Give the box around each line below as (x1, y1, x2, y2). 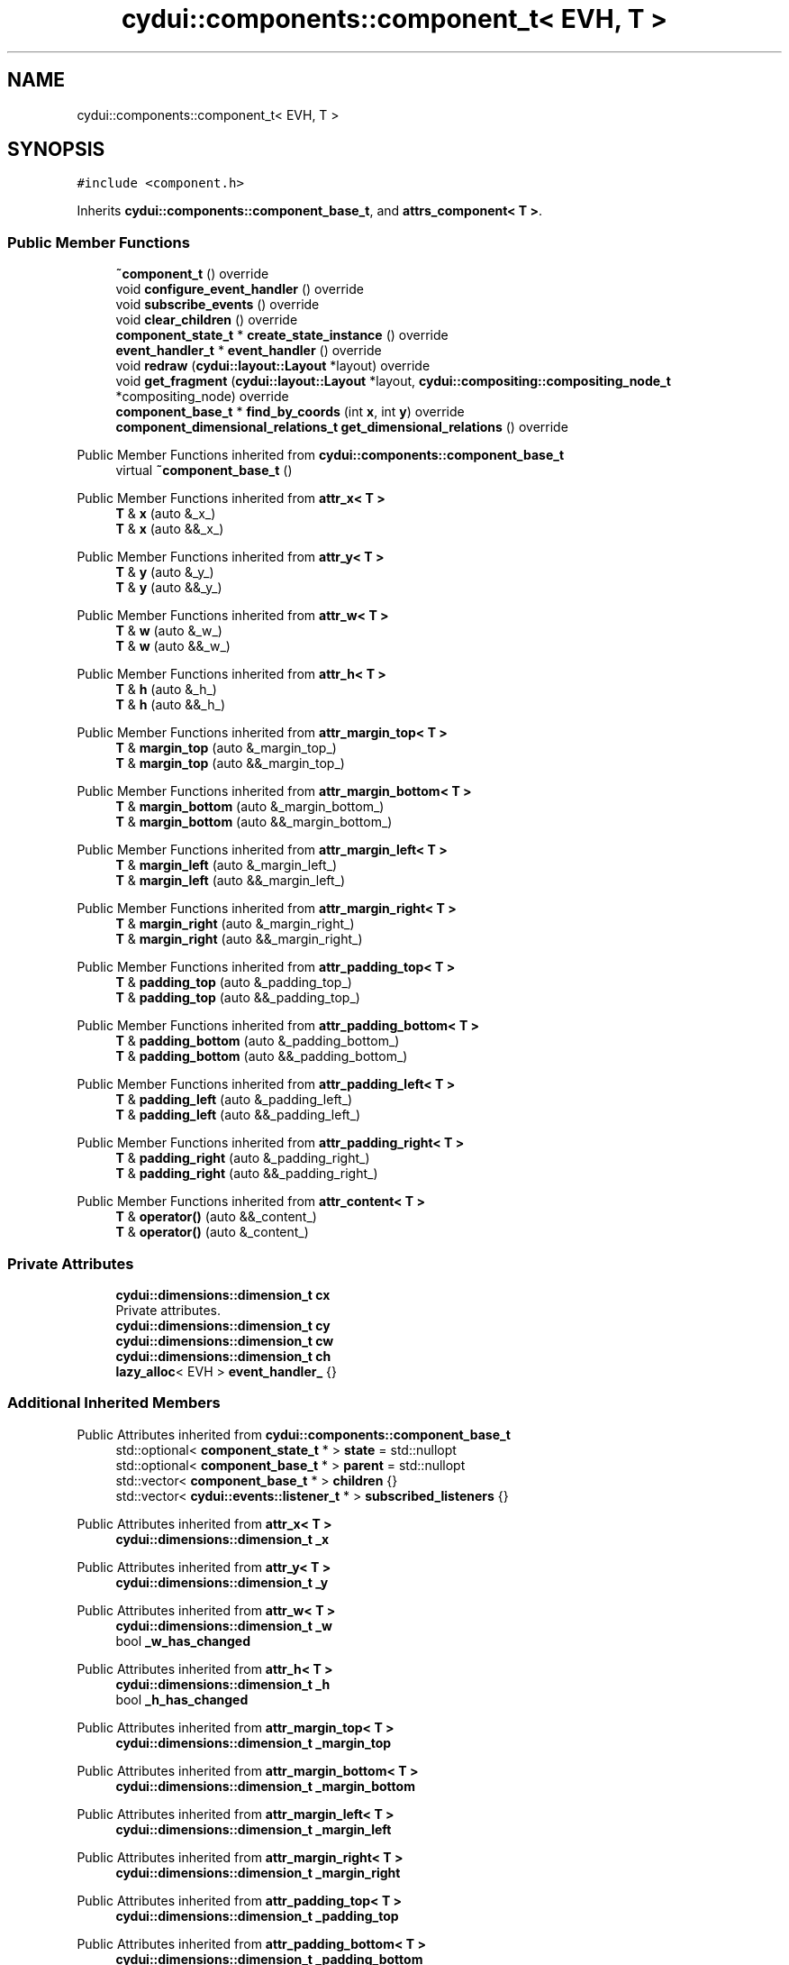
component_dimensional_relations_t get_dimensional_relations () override (115, 419, 568, 435)
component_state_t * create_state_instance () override (115, 327, 449, 343)
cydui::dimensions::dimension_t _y (115, 1574, 329, 1590)
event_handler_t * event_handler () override (115, 343, 382, 359)
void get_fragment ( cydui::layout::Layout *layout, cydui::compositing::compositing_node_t (115, 373, 671, 389)
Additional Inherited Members (7, 1394, 221, 1412)
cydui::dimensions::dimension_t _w (115, 1617, 332, 1633)
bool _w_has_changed (115, 1632, 250, 1649)
